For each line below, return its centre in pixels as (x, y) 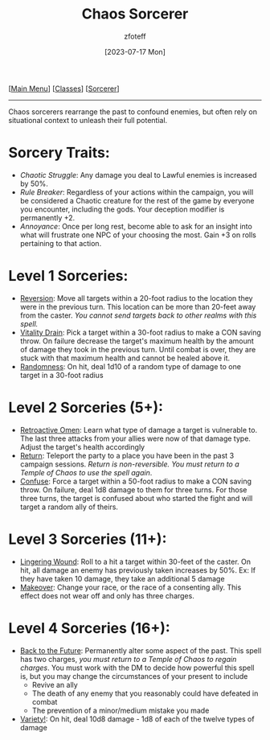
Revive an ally (55, 684)
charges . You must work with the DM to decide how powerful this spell (137, 668)
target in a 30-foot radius (61, 375)
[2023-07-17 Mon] (135, 51)
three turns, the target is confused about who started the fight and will (136, 498)
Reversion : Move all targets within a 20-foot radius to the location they (136, 298)
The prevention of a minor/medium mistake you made (121, 710)
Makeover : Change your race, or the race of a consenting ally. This (131, 587)
